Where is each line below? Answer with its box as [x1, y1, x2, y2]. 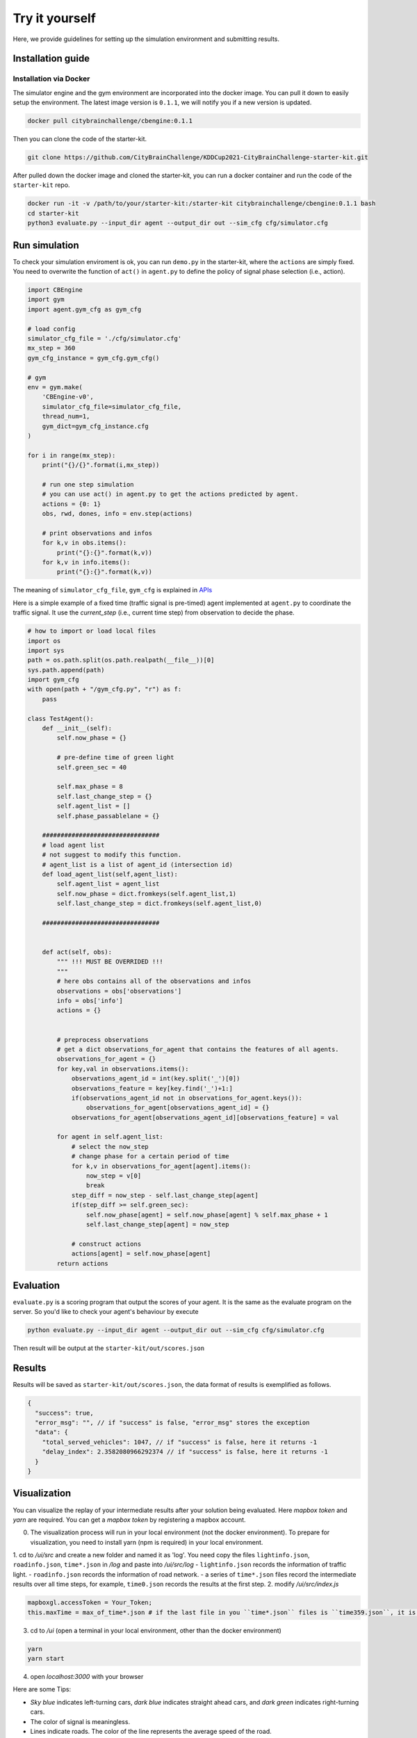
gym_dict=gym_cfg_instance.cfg [42, 422, 149, 430]
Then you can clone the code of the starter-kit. [13, 135, 147, 143]
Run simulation [13, 239, 79, 251]
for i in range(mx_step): [27, 451, 116, 459]
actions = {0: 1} [42, 500, 101, 507]
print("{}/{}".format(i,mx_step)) [42, 461, 160, 469]
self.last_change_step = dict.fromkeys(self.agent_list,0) [56, 900, 263, 907]
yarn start [27, 1655, 65, 1662]
